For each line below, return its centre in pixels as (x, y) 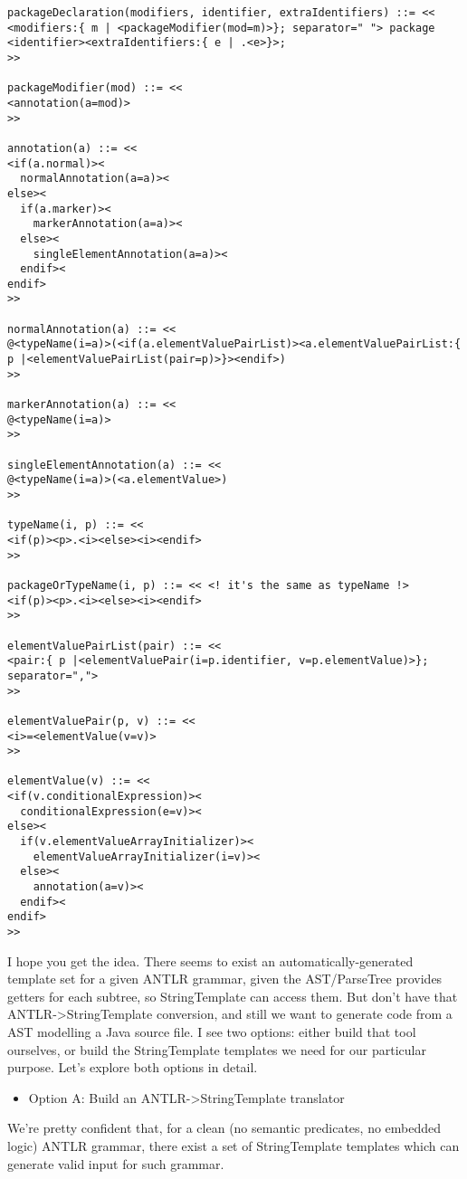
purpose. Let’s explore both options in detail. (133, 1067)
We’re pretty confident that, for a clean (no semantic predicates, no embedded (224, 1128)
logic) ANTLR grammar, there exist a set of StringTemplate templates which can (233, 1146)
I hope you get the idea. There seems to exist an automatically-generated (210, 960)
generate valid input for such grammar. (116, 1163)
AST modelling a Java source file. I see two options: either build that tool (212, 1032)
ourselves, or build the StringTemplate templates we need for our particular (217, 1049)
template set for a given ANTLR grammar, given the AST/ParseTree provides (225, 979)
